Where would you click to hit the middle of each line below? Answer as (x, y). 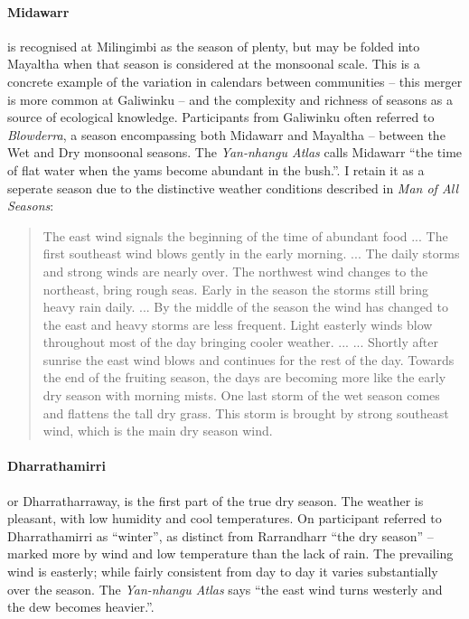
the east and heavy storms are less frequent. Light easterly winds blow (238, 324)
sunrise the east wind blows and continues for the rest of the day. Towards (249, 359)
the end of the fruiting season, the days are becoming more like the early (244, 377)
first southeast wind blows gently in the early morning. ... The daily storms (251, 253)
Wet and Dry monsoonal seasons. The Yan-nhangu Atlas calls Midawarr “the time (235, 152)
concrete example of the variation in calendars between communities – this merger (235, 81)
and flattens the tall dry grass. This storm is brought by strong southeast (246, 413)
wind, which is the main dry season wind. (158, 431)
